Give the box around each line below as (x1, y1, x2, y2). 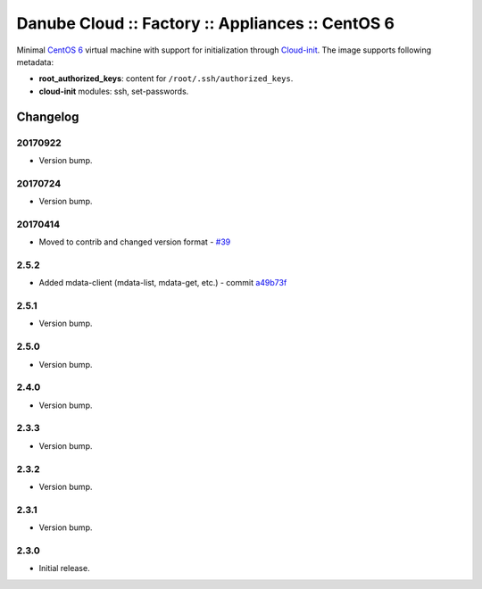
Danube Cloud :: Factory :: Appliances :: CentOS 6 (16, 13, 395, 33)
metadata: (16, 56, 54, 67)
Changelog (16, 109, 79, 124)
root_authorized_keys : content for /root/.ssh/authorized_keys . (38, 73, 294, 84)
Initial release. (38, 563, 90, 574)
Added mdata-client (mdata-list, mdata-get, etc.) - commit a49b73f (38, 278, 287, 288)
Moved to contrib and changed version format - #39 (38, 236, 231, 247)
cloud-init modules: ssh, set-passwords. (38, 86, 189, 96)
